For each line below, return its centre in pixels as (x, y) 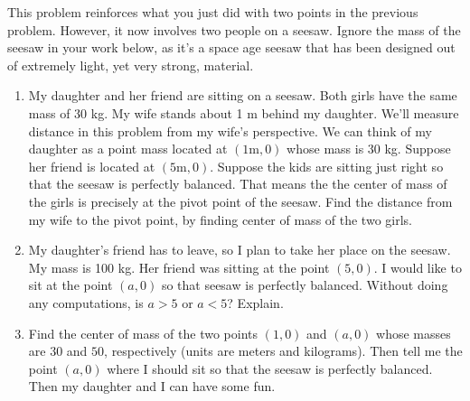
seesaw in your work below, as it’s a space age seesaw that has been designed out (231, 47)
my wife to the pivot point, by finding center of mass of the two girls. (220, 219)
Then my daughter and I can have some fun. (152, 386)
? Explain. (255, 302)
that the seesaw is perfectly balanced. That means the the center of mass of (238, 184)
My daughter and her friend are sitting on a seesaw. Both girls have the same (243, 95)
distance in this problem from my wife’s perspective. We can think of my (230, 131)
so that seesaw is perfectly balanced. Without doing (305, 285)
